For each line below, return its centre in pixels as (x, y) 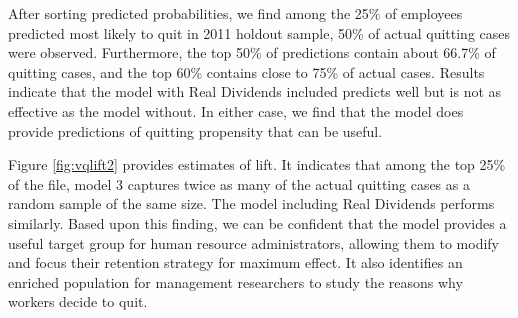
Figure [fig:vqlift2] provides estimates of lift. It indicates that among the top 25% (257, 164)
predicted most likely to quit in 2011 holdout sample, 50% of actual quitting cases (259, 32)
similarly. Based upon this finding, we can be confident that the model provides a (257, 222)
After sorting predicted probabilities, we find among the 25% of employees (235, 13)
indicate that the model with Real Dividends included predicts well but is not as (255, 91)
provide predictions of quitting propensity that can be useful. (195, 130)
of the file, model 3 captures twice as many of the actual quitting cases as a (239, 183)
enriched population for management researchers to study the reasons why (235, 281)
